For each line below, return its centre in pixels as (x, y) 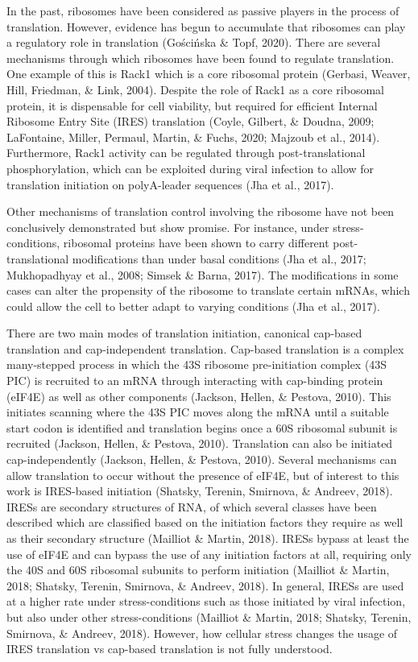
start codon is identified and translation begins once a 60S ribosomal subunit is (202, 427)
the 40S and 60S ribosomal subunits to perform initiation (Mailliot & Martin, (198, 570)
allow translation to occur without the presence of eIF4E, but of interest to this (203, 475)
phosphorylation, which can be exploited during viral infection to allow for (190, 168)
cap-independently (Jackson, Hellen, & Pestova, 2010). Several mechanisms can (202, 459)
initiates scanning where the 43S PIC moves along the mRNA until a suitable (198, 412)
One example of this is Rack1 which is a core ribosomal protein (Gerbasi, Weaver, (209, 74)
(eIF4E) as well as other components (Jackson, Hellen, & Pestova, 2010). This (199, 396)
